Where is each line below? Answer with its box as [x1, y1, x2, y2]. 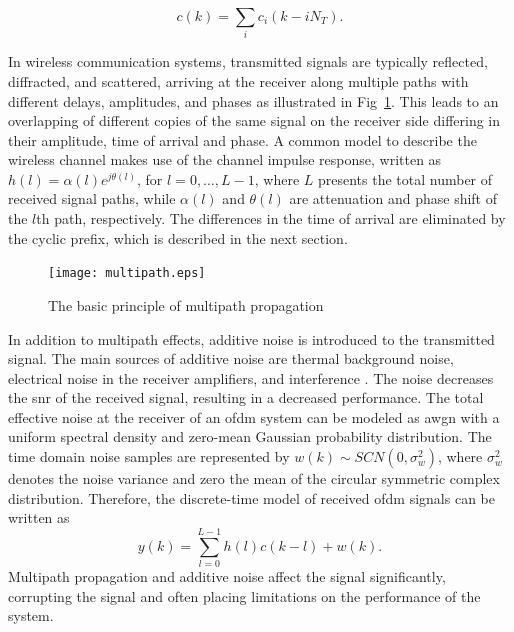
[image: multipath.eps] [48, 266, 206, 281]
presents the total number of [317, 168, 493, 189]
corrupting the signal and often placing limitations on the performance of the [8, 585, 481, 606]
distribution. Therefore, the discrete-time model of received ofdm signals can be [8, 487, 495, 508]
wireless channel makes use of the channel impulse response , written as [8, 149, 442, 170]
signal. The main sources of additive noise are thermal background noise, [8, 348, 454, 369]
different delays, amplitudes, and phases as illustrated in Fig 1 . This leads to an [8, 90, 499, 111]
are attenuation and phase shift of [289, 188, 497, 209]
